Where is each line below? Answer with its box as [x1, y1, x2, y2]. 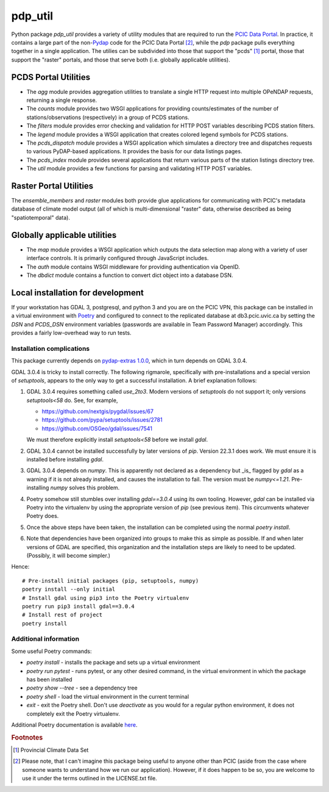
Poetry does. [26, 513, 59, 520]
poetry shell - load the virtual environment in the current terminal [26, 693, 189, 700]
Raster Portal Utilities [11, 181, 94, 191]
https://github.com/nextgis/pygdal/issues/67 [41, 408, 154, 415]
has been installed [26, 675, 73, 683]
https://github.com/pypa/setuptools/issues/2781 [41, 416, 163, 423]
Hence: [11, 563, 30, 571]
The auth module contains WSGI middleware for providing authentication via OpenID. [26, 263, 240, 270]
